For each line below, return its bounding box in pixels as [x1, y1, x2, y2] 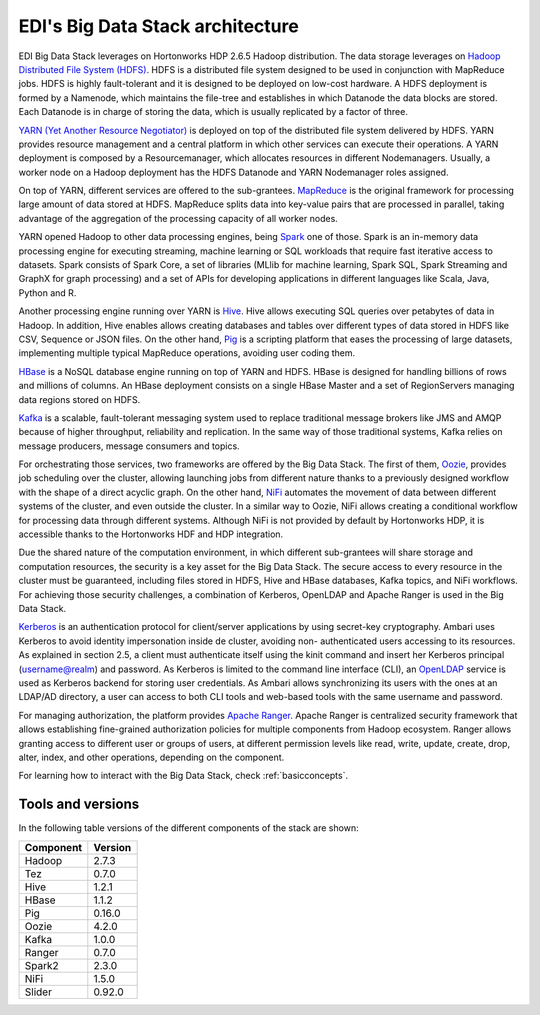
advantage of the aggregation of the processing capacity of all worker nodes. [18, 212, 339, 224]
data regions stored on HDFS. [18, 393, 141, 405]
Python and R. [18, 286, 77, 299]
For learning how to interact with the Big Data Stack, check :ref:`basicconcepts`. [18, 770, 349, 782]
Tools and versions [18, 796, 140, 813]
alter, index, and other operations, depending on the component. [18, 751, 285, 763]
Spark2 [24, 958, 59, 972]
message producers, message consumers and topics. [18, 440, 240, 452]
